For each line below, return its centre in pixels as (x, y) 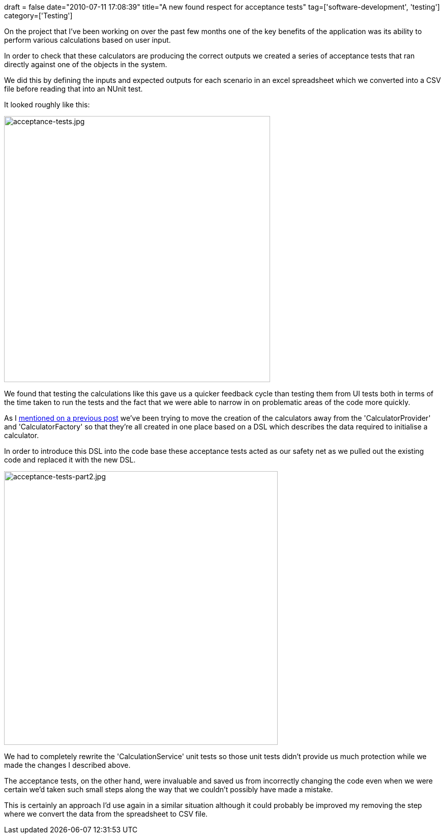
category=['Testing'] (38, 16)
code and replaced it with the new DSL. (70, 460)
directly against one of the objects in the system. (86, 64)
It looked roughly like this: (47, 105)
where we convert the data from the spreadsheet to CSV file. (106, 814)
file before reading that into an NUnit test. (73, 89)
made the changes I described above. (67, 765)
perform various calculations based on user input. (87, 40)
